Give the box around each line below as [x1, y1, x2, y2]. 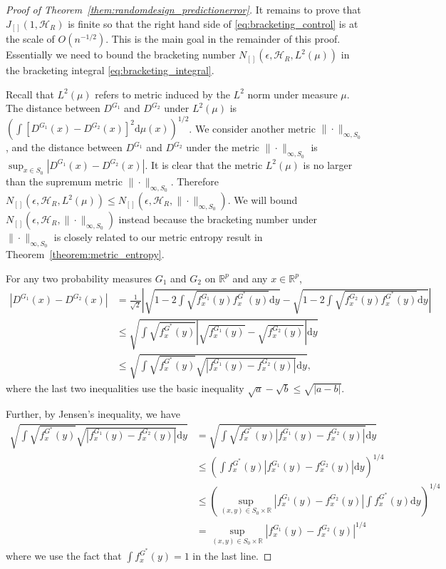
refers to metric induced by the [95, 86, 230, 101]
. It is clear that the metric [145, 157, 263, 172]
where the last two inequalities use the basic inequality [6, 380, 244, 395]
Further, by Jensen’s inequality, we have [6, 406, 180, 421]
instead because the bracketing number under [118, 212, 317, 226]
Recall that [6, 86, 54, 101]
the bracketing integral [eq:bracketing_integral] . [6, 63, 214, 78]
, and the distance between [6, 140, 123, 155]
